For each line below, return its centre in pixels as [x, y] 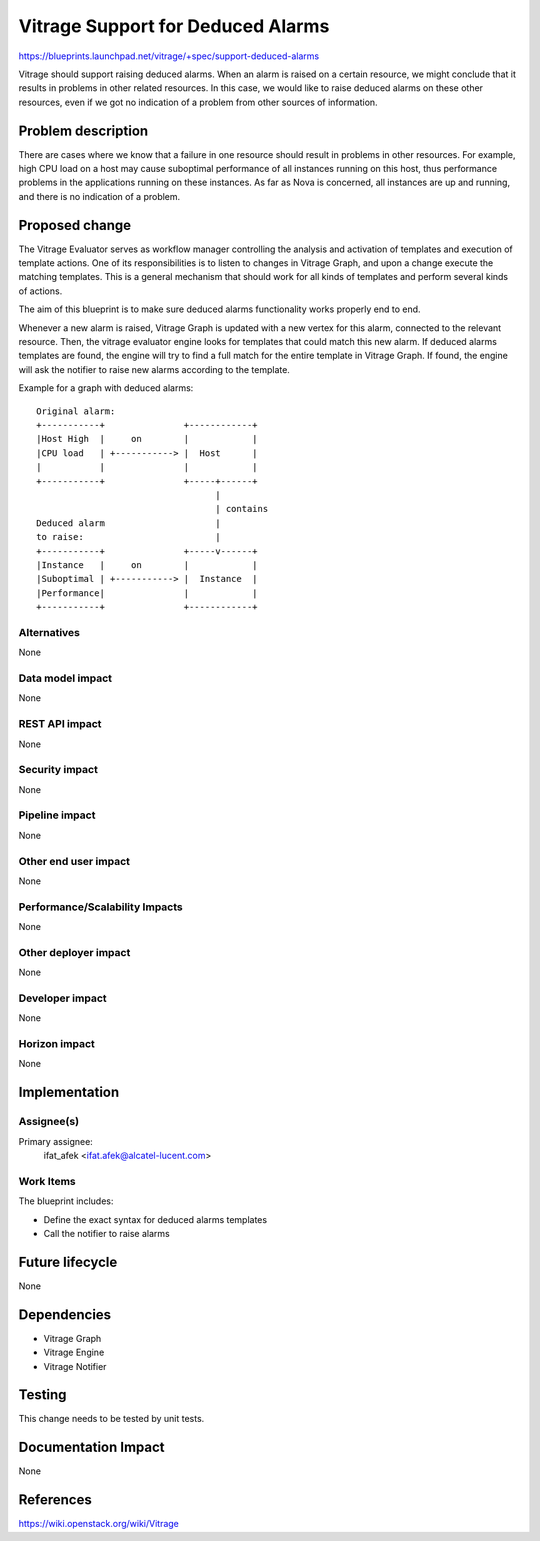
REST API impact [60, 724]
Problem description [83, 130]
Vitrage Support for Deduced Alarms [174, 26]
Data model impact [65, 678]
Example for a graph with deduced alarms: [106, 388]
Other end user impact [74, 861]
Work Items [47, 1181]
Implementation [69, 1092]
